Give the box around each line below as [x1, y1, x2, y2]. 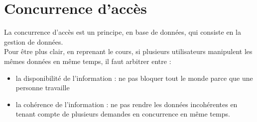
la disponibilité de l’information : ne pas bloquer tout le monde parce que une [15, 72, 253, 83]
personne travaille [15, 82, 70, 93]
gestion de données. [4, 36, 63, 47]
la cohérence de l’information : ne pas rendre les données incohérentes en [15, 99, 238, 109]
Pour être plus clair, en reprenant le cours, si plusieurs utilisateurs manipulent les [4, 46, 253, 57]
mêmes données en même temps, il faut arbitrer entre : [4, 56, 171, 66]
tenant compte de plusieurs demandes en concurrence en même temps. [15, 109, 230, 119]
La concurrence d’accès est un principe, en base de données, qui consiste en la [4, 27, 241, 37]
